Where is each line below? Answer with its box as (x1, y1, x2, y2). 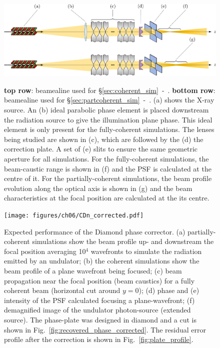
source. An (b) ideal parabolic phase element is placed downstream (4, 104, 209, 115)
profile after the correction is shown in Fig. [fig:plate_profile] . (4, 334, 193, 344)
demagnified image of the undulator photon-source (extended (4, 304, 191, 315)
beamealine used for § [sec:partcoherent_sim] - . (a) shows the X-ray (4, 94, 214, 105)
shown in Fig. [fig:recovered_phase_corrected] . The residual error (4, 324, 206, 334)
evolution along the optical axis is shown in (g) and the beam (4, 182, 192, 193)
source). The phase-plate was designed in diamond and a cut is (4, 314, 197, 324)
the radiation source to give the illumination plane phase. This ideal (4, 114, 212, 124)
